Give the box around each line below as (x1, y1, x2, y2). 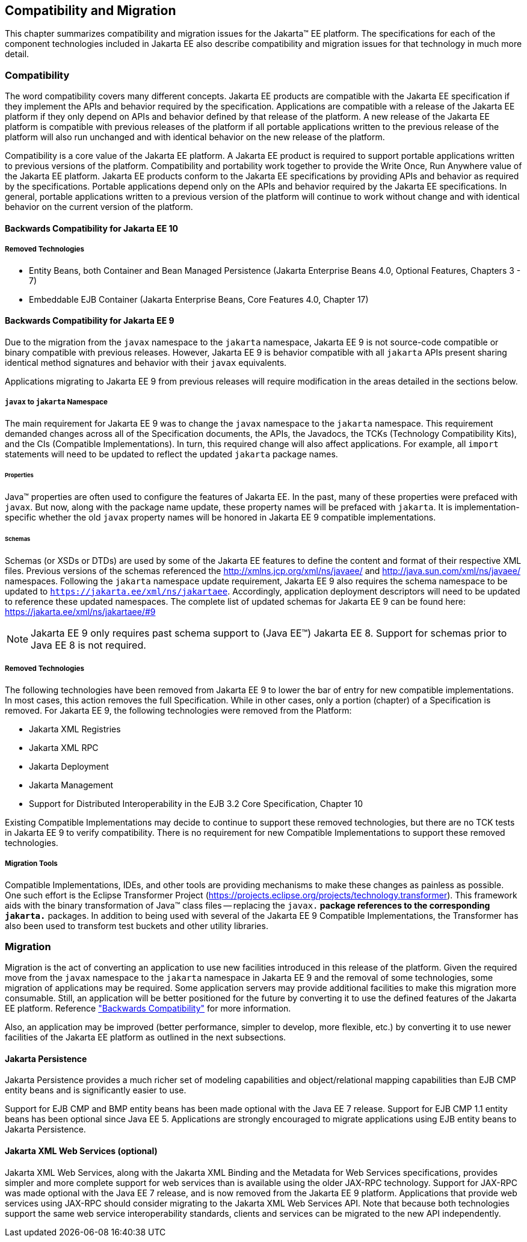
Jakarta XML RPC (29, 742, 99, 753)
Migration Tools (5, 859, 58, 868)
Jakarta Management (29, 779, 113, 790)
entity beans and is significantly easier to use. (5, 1085, 186, 1096)
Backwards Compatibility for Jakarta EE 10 (5, 223, 179, 233)
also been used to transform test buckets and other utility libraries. (5, 920, 268, 931)
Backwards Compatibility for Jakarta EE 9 (5, 315, 174, 326)
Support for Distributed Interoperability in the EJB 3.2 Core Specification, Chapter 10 (29, 798, 363, 809)
